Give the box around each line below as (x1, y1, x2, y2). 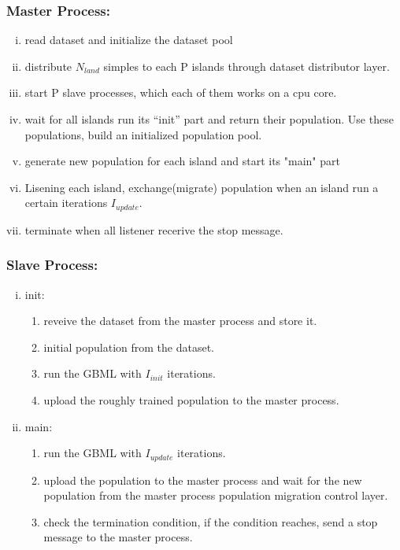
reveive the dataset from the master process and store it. (43, 312, 317, 329)
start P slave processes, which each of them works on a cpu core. (24, 84, 337, 101)
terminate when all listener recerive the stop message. (24, 221, 283, 238)
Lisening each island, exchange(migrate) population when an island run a (24, 179, 379, 195)
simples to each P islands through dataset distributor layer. (103, 57, 390, 74)
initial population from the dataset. (43, 338, 214, 355)
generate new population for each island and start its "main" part (24, 153, 340, 169)
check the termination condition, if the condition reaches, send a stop (43, 513, 378, 530)
